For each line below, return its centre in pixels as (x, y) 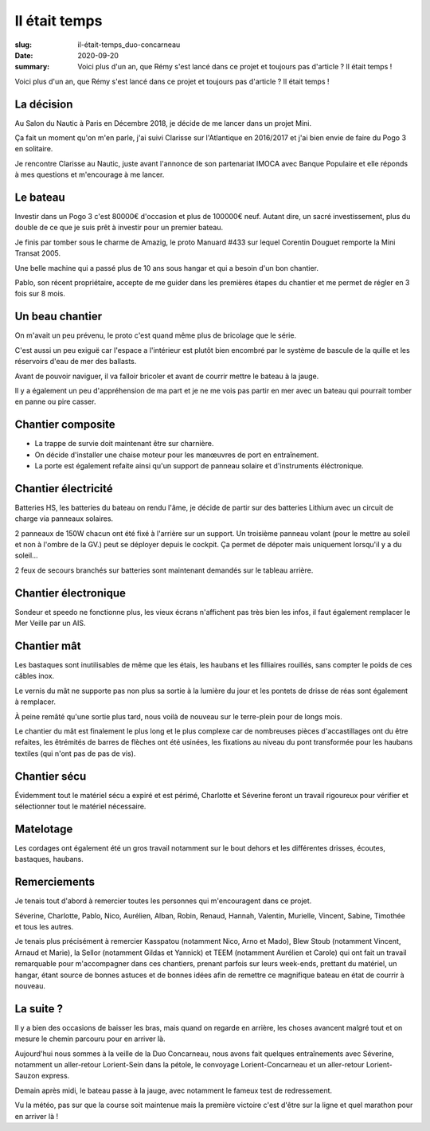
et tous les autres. (44, 927)
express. (55, 1076)
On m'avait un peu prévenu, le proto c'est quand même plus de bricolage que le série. (156, 335)
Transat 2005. (38, 253)
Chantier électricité (64, 489)
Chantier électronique (70, 593)
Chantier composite (65, 425)
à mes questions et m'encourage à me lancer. (90, 174)
